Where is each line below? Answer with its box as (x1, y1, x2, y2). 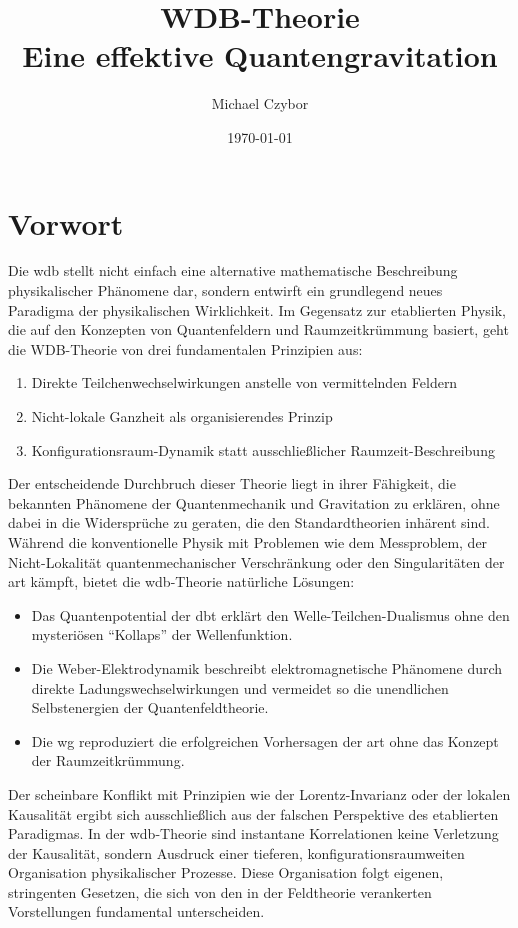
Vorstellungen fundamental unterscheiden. (8, 901, 265, 922)
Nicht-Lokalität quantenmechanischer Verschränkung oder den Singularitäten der (8, 551, 505, 572)
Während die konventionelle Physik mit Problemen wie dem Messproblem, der (8, 531, 488, 552)
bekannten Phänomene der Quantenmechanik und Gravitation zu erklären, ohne (8, 492, 500, 513)
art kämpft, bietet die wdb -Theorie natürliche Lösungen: (8, 571, 355, 592)
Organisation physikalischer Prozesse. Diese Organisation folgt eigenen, (8, 862, 444, 883)
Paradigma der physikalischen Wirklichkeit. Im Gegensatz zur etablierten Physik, (8, 299, 507, 320)
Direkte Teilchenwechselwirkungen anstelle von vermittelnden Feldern (31, 372, 458, 393)
